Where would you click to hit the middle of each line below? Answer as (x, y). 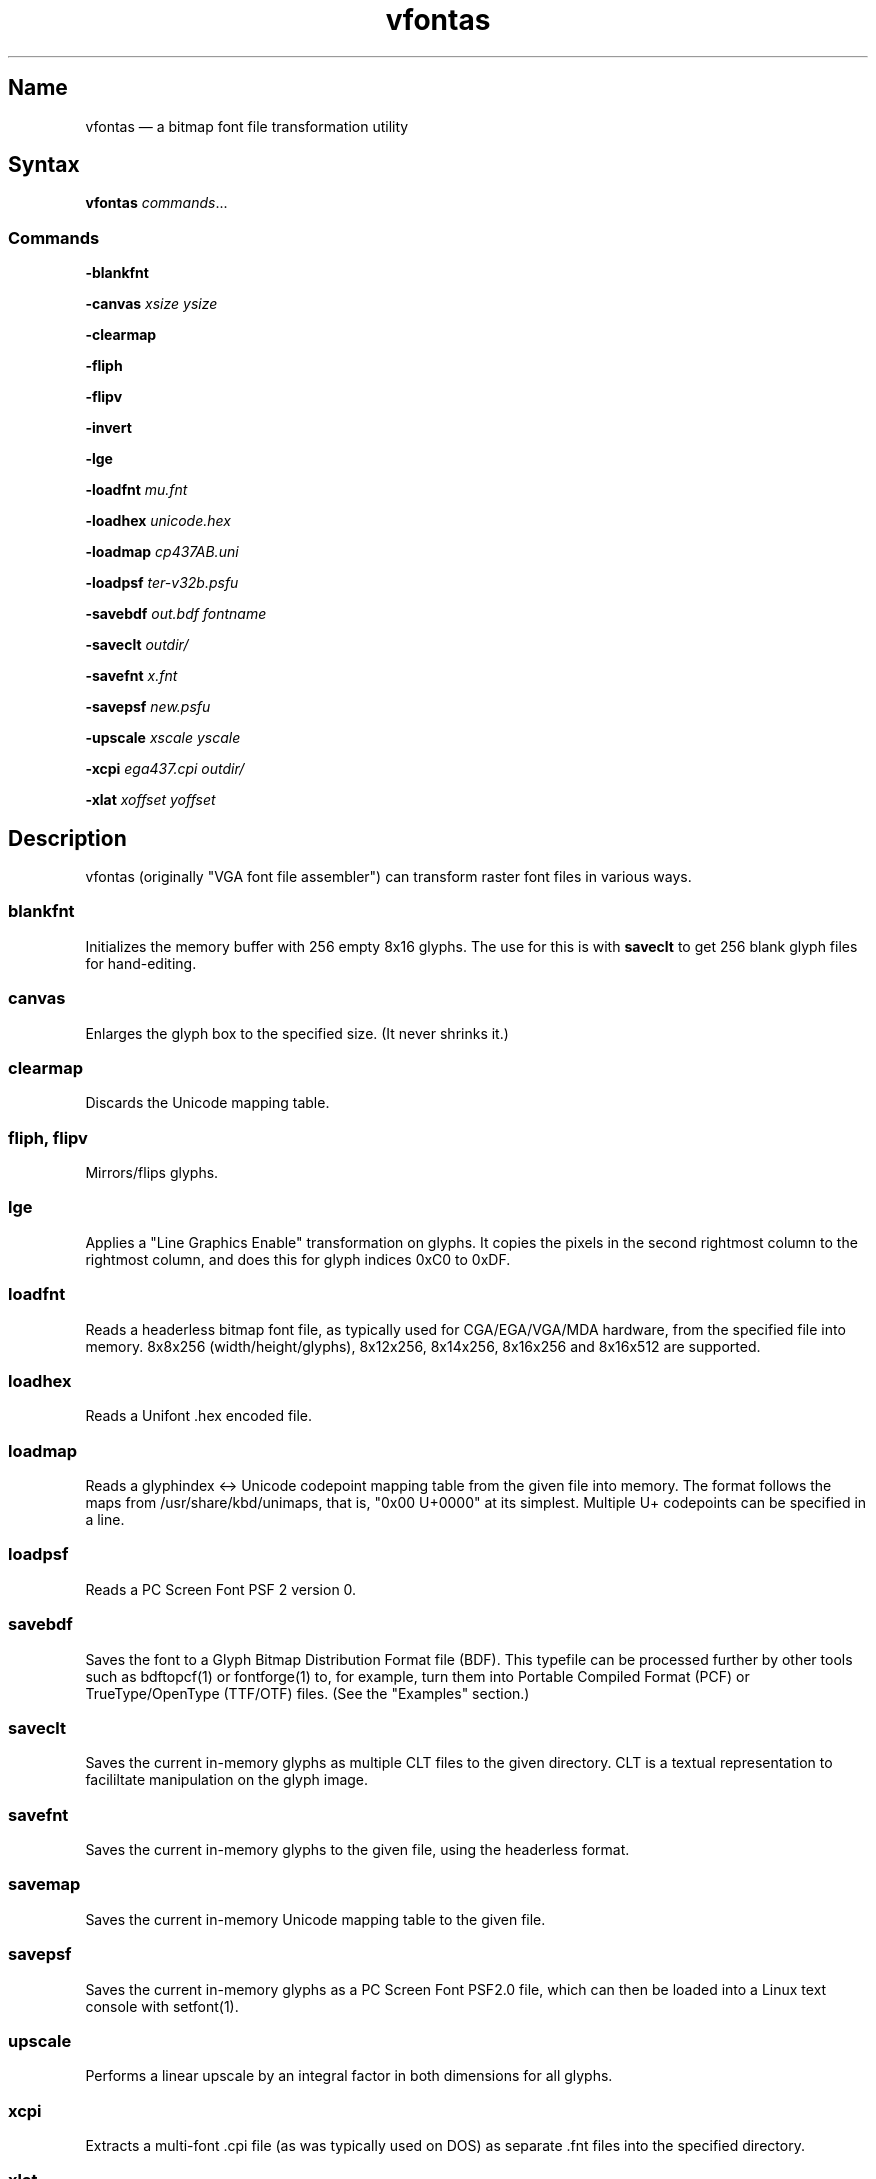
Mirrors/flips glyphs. (152, 1173)
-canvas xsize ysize (151, 304)
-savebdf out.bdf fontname (176, 614)
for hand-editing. (141, 963)
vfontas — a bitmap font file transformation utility (247, 126)
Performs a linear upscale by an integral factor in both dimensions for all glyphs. (349, 2076)
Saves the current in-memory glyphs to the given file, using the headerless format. (357, 1850)
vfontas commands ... (156, 203)
